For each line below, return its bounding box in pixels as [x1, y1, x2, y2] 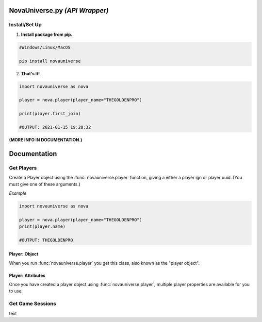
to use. [9, 288, 23, 294]
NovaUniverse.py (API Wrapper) [9, 6, 109, 15]
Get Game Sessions [9, 300, 56, 307]
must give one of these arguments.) [9, 181, 81, 187]
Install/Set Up [9, 21, 42, 28]
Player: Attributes [9, 272, 46, 278]
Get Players [9, 164, 37, 171]
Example [9, 190, 27, 196]
